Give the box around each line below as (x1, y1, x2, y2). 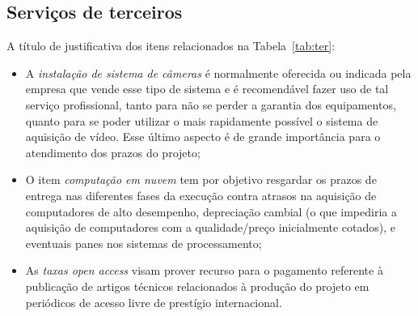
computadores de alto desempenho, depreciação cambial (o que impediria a (25, 203, 397, 220)
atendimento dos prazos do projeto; (25, 143, 201, 160)
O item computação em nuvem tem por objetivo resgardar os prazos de (25, 171, 377, 188)
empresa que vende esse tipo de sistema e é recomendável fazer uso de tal (25, 80, 389, 97)
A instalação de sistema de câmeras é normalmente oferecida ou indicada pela (25, 64, 412, 81)
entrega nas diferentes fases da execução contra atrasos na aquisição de (25, 186, 377, 203)
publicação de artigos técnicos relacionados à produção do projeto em (25, 277, 369, 294)
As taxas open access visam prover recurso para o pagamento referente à (25, 262, 383, 279)
